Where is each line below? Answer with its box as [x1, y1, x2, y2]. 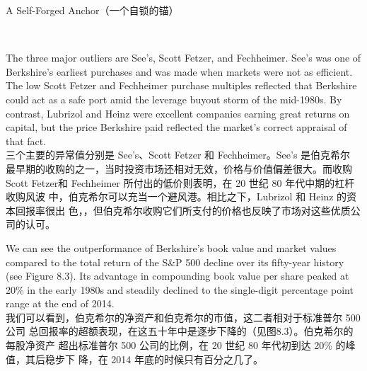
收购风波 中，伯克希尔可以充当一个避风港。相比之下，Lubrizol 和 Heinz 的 [6, 189, 347, 204]
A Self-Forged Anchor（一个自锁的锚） [6, 3, 179, 17]
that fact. [6, 133, 47, 148]
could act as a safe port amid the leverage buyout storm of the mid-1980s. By [6, 91, 342, 106]
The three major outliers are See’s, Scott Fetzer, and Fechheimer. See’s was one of [6, 50, 361, 65]
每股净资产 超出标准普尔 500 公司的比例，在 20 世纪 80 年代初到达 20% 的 [6, 338, 346, 353]
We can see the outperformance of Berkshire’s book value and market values [6, 240, 337, 255]
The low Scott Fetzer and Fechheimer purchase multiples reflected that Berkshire [6, 78, 357, 93]
